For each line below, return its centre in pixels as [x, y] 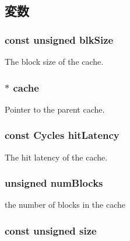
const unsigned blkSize [59, 39]
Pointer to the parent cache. [55, 109]
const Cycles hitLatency [62, 135]
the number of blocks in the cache [65, 205]
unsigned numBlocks [54, 183]
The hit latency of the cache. [56, 157]
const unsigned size [51, 230]
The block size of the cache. [54, 61]
